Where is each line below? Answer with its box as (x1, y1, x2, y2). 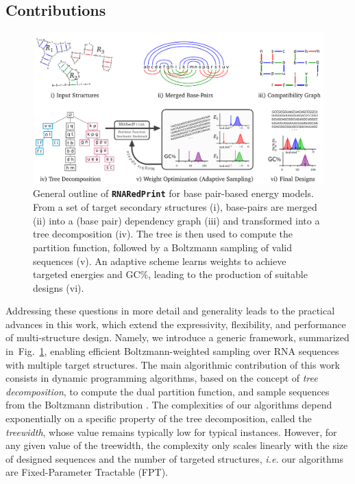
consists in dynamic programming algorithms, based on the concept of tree (5, 371, 318, 385)
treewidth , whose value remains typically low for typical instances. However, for (5, 424, 337, 439)
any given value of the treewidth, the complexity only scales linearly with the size (5, 438, 348, 452)
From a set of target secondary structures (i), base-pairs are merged (33, 200, 317, 214)
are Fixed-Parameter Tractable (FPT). (5, 465, 168, 479)
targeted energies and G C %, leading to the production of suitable (33, 267, 308, 281)
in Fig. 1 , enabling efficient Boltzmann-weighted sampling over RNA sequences (5, 344, 339, 358)
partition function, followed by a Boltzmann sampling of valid (33, 240, 292, 254)
